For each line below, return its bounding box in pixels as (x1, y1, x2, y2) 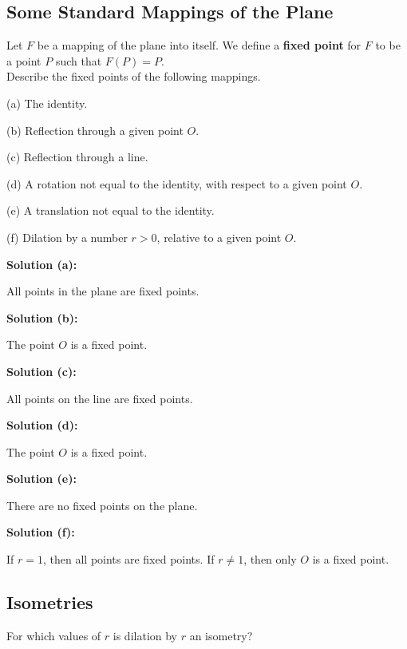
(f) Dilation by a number (6, 228, 128, 245)
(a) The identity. (6, 94, 88, 111)
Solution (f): (6, 524, 75, 540)
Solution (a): (6, 255, 77, 272)
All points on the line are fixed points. (6, 390, 193, 406)
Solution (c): (6, 362, 77, 379)
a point (6, 52, 41, 69)
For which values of (6, 627, 101, 643)
